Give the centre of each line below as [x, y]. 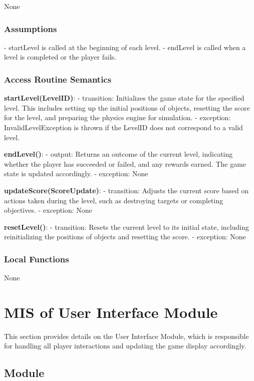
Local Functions [37, 259]
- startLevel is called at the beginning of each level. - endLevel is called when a [125, 47]
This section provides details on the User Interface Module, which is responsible [126, 336]
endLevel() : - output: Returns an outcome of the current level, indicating [118, 154]
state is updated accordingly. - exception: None [76, 173]
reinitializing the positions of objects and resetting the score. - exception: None [125, 237]
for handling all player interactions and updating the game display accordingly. [125, 346]
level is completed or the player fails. [60, 57]
